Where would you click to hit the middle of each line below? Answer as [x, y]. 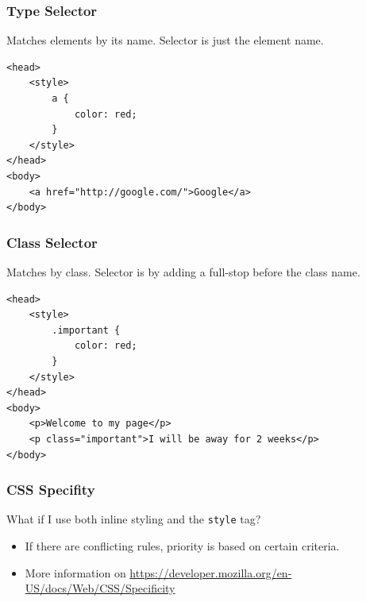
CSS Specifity [51, 490]
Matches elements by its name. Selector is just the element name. [165, 40]
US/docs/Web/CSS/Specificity [100, 588]
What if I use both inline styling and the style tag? [134, 519]
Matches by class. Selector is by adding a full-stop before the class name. [183, 271]
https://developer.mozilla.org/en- [211, 572]
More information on [75, 572]
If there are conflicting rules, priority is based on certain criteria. [182, 545]
